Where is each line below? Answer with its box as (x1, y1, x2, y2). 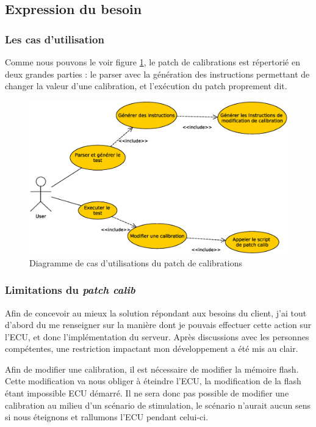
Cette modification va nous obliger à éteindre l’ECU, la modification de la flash (5, 374, 301, 387)
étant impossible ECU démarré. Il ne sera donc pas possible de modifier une (5, 387, 289, 400)
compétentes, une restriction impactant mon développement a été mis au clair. (5, 342, 298, 355)
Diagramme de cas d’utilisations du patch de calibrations (29, 256, 243, 269)
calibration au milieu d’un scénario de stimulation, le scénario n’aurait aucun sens (5, 398, 311, 411)
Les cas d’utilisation (5, 31, 104, 46)
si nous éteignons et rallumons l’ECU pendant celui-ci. (5, 411, 209, 423)
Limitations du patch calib (5, 282, 135, 297)
